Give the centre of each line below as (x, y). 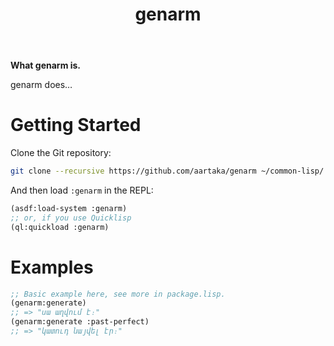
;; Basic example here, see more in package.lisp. (118, 294)
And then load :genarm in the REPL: (82, 190)
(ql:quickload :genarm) (60, 227)
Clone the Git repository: (61, 153)
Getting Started (76, 125)
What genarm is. (46, 65)
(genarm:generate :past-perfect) (80, 322)
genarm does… (41, 85)
